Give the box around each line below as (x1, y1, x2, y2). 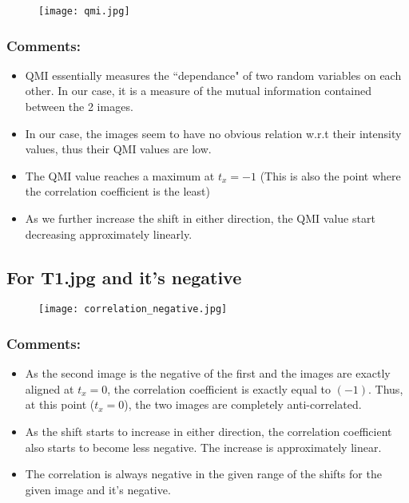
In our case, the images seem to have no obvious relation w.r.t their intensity (25, 125, 402, 141)
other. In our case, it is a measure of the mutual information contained (25, 82, 372, 99)
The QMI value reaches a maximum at (25, 167, 215, 184)
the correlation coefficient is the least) (25, 183, 210, 200)
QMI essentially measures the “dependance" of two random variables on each (25, 66, 402, 83)
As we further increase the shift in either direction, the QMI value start (25, 210, 375, 227)
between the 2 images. (25, 98, 133, 115)
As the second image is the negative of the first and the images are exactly (25, 365, 391, 382)
